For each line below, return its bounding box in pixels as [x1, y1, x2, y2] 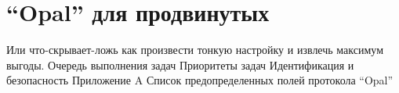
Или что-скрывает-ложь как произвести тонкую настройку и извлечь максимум [6, 41, 383, 58]
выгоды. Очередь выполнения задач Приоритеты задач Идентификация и [6, 56, 354, 73]
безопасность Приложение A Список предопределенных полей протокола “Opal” [6, 72, 394, 88]
